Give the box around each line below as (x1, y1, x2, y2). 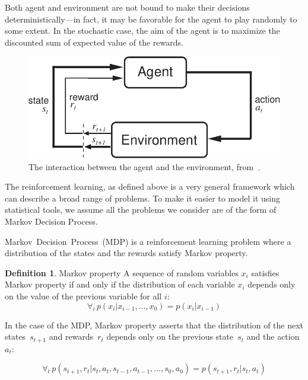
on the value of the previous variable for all (5, 289, 162, 302)
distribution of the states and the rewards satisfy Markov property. (5, 247, 248, 259)
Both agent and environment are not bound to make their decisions (5, 1, 250, 13)
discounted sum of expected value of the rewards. (5, 36, 183, 48)
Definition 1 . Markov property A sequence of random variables (5, 266, 239, 279)
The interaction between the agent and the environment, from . (28, 160, 261, 173)
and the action (246, 330, 300, 343)
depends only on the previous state (106, 330, 234, 343)
